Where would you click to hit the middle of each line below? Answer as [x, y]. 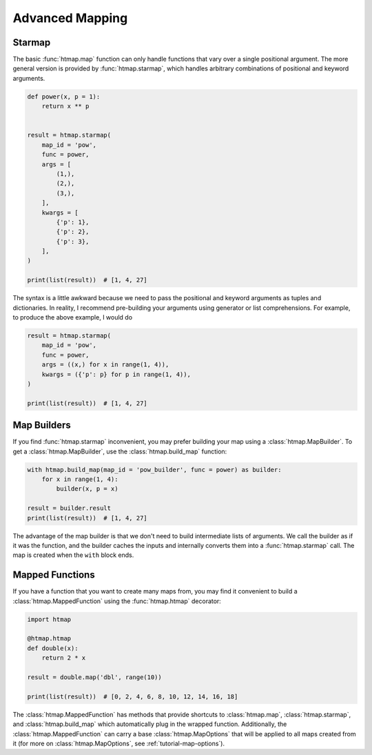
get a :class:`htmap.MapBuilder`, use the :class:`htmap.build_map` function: [120, 451]
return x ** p [65, 106]
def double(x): [53, 648]
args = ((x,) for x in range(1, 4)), [105, 365]
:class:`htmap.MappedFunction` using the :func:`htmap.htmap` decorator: [117, 601]
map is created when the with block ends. [73, 555]
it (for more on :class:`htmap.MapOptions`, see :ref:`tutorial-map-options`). [119, 743]
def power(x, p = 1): [64, 96]
